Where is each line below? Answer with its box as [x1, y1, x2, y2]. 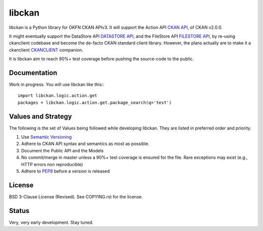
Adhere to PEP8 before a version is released [21, 168, 110, 174]
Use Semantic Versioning [21, 134, 72, 140]
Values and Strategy [9, 112, 72, 121]
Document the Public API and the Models [21, 147, 104, 153]
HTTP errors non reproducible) [21, 161, 83, 167]
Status [9, 207, 30, 215]
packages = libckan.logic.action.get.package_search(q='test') [18, 100, 172, 105]
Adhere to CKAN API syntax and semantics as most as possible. [21, 141, 150, 147]
